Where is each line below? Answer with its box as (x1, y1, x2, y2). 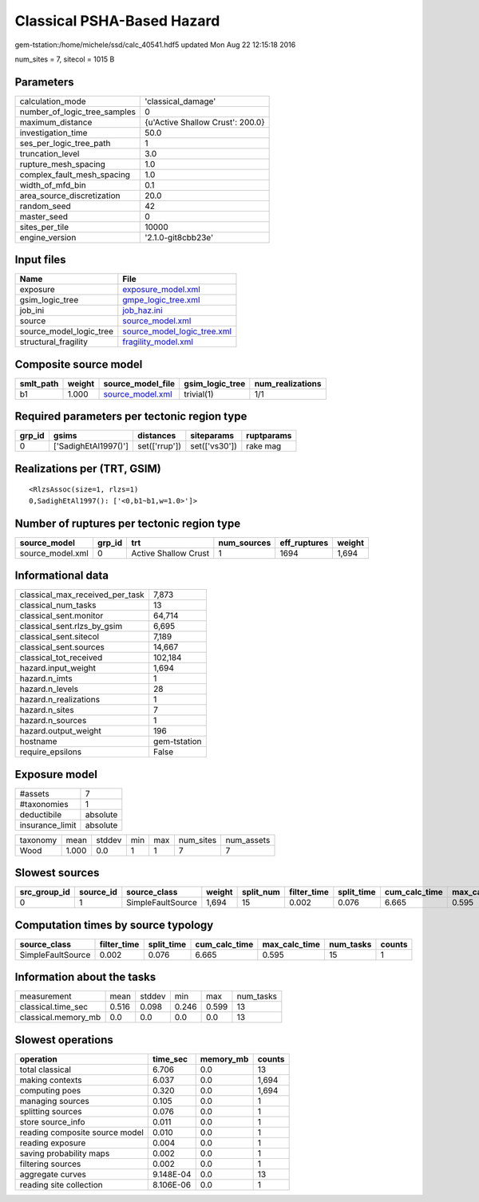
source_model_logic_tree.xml (122, 326, 232, 337)
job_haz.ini (122, 305, 163, 316)
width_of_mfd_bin (19, 180, 87, 191)
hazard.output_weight (19, 726, 101, 737)
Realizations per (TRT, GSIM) (14, 461, 161, 475)
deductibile (19, 809, 62, 820)
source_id (78, 887, 117, 898)
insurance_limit (19, 819, 77, 830)
